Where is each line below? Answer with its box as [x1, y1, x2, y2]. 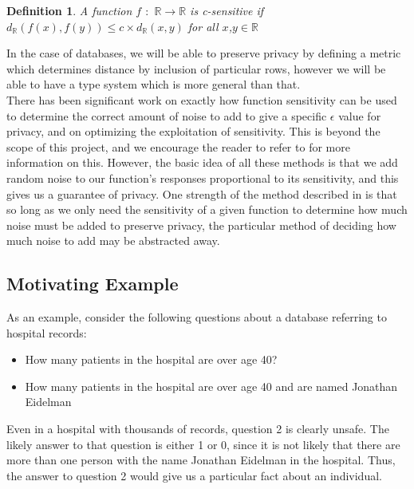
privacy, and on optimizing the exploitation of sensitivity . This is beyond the [6, 123, 380, 140]
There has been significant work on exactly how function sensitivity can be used [6, 91, 397, 108]
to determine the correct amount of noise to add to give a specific [6, 107, 327, 124]
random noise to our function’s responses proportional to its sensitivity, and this [6, 169, 399, 186]
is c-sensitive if [190, 2, 264, 18]
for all [187, 18, 219, 34]
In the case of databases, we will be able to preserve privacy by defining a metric [6, 45, 401, 61]
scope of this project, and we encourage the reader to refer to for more [6, 138, 350, 155]
